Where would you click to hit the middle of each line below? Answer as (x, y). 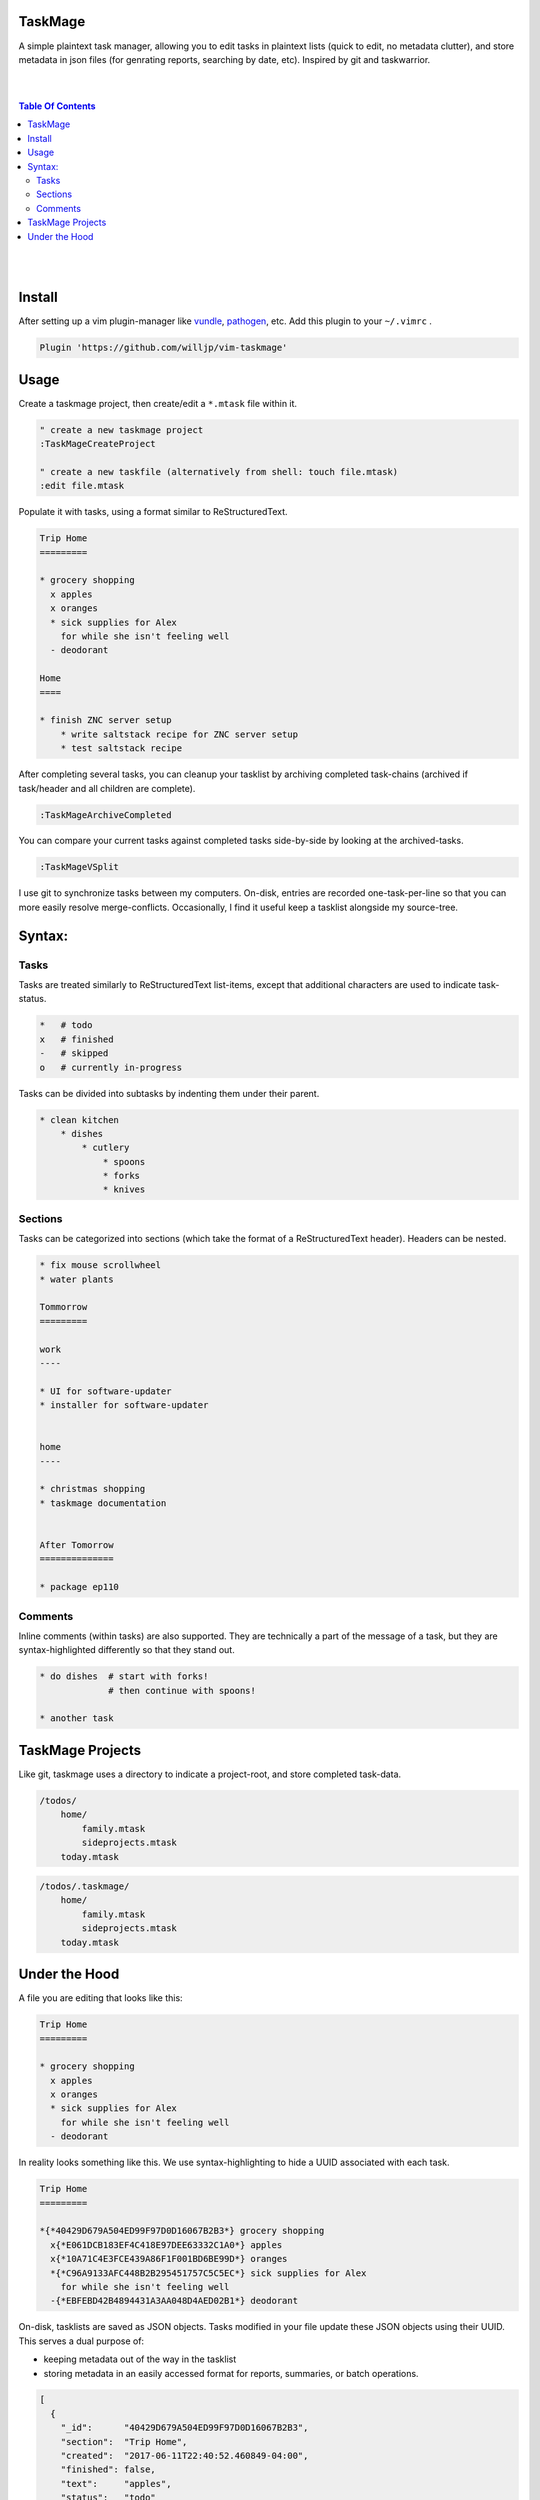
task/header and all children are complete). (107, 788)
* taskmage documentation (103, 1503)
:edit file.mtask (82, 486)
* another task (76, 1718)
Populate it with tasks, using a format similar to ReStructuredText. (153, 512)
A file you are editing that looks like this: (101, 1998)
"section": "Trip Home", (124, 2441)
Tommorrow (63, 1307)
